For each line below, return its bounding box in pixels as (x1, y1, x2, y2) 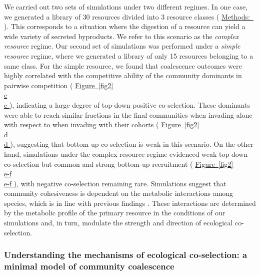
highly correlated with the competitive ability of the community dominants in (4, 70, 242, 81)
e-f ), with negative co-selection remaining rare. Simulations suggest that (4, 178, 226, 188)
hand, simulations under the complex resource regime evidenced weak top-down (4, 148, 248, 159)
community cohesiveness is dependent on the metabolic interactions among (4, 188, 233, 198)
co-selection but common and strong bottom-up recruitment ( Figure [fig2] (4, 158, 233, 169)
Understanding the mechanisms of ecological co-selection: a (4, 248, 247, 261)
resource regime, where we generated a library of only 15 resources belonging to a (4, 50, 253, 61)
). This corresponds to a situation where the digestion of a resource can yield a (4, 21, 245, 32)
